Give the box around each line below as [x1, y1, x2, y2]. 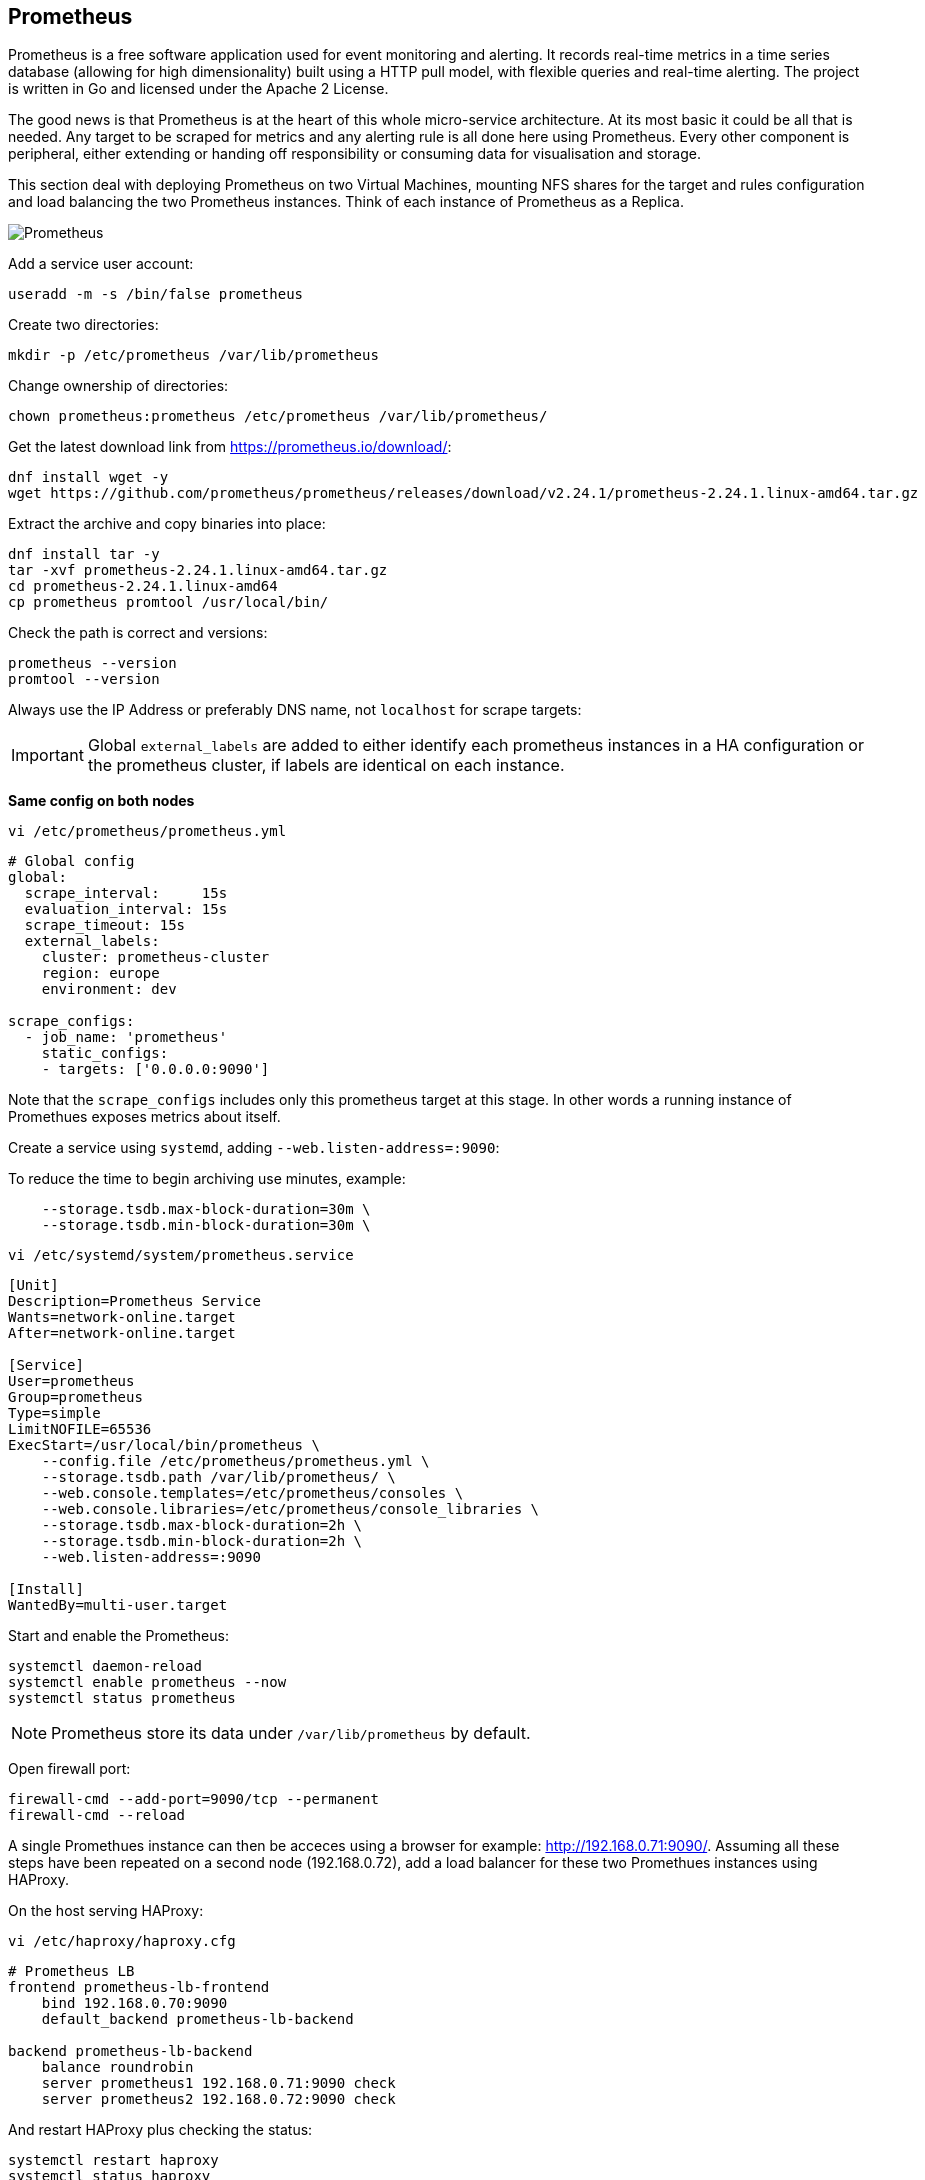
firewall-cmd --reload [8, 1807, 186, 1824]
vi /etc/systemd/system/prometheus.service [8, 1247, 354, 1264]
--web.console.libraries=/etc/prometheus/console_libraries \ [41, 1501, 540, 1518]
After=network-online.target [8, 1325, 236, 1342]
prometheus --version [8, 655, 177, 672]
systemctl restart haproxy [8, 2152, 219, 2169]
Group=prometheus [8, 1389, 143, 1406]
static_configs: [41, 1045, 169, 1062]
